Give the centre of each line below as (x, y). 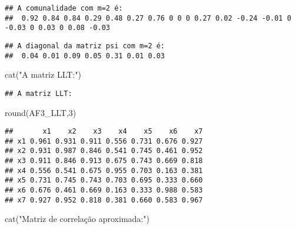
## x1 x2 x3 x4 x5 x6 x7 (104, 132)
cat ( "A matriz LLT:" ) (43, 74)
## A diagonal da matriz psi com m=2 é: (85, 46)
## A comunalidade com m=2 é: (64, 8)
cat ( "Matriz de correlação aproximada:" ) (77, 219)
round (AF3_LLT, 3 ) (41, 112)
